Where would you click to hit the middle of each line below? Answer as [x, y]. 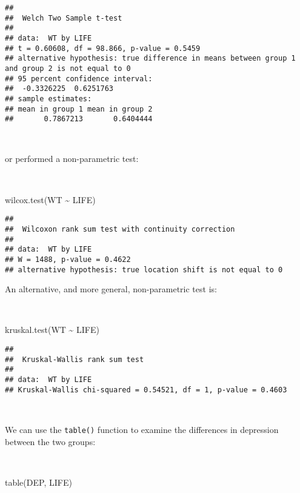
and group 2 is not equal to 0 [68, 68]
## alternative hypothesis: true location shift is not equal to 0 [144, 270]
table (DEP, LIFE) [38, 482]
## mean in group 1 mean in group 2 [79, 109]
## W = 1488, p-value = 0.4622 [68, 259]
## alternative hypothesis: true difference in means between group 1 [150, 59]
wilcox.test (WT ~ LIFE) [50, 199]
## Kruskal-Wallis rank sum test [75, 359]
